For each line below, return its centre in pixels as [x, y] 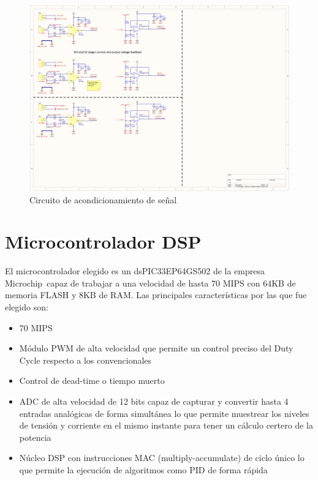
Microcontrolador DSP [103, 242]
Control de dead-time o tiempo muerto [92, 381]
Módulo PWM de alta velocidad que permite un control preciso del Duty [156, 348]
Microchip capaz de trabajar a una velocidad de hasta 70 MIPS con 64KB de [150, 283]
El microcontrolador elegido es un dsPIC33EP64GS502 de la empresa [135, 271]
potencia [35, 437]
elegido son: [27, 307]
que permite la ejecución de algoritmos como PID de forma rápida [143, 469]
